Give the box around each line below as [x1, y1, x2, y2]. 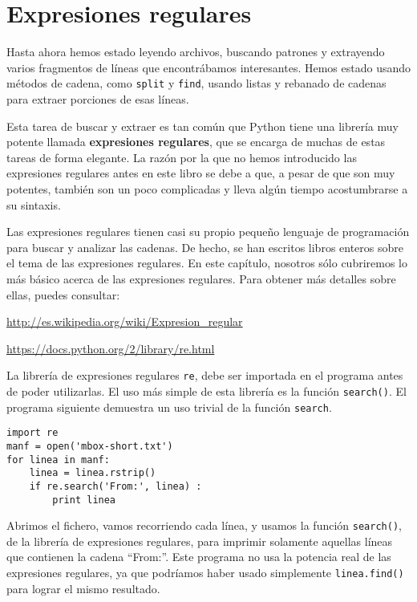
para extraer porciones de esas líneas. [6, 90, 189, 107]
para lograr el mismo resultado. [6, 580, 160, 596]
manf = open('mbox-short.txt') [6, 440, 173, 452]
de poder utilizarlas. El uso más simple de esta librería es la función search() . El [6, 382, 407, 399]
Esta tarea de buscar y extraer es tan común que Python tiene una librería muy [6, 117, 399, 134]
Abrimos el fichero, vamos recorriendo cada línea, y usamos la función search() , [6, 517, 402, 534]
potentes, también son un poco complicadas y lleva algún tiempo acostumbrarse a [6, 180, 408, 197]
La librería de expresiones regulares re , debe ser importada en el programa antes [6, 367, 403, 384]
